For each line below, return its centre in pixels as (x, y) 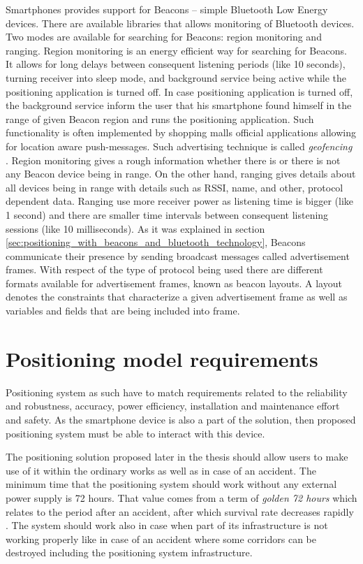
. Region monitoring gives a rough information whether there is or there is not (173, 160)
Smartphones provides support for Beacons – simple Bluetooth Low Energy (167, 9)
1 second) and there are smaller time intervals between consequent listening (167, 214)
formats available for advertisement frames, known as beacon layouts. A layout (174, 283)
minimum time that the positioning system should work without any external (171, 484)
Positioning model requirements (162, 358)
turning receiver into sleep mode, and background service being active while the (176, 77)
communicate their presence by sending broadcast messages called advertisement (178, 255)
